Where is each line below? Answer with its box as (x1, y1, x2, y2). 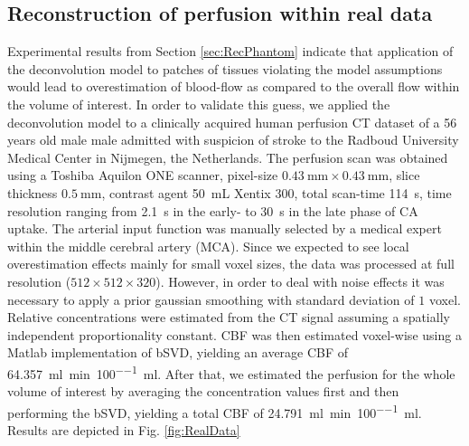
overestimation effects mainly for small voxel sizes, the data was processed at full (7, 254, 455, 273)
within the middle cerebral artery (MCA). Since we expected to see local (7, 236, 409, 255)
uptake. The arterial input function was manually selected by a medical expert (7, 219, 442, 238)
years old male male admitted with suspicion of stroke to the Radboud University (7, 130, 459, 149)
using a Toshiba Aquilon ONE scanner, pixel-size (7, 166, 278, 185)
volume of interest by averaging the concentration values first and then (7, 382, 399, 401)
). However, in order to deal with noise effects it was (155, 271, 445, 290)
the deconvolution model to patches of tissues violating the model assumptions (7, 59, 443, 78)
